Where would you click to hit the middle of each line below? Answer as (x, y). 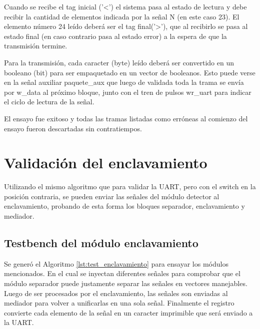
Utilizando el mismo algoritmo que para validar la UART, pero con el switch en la (130, 186)
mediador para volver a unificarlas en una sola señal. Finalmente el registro (119, 303)
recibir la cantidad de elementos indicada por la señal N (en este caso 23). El (122, 16)
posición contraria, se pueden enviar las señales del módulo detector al (112, 196)
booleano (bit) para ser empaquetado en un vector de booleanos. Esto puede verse (130, 72)
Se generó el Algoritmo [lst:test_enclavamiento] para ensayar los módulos (116, 263)
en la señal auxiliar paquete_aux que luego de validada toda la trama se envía (124, 82)
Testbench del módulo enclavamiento (101, 243)
